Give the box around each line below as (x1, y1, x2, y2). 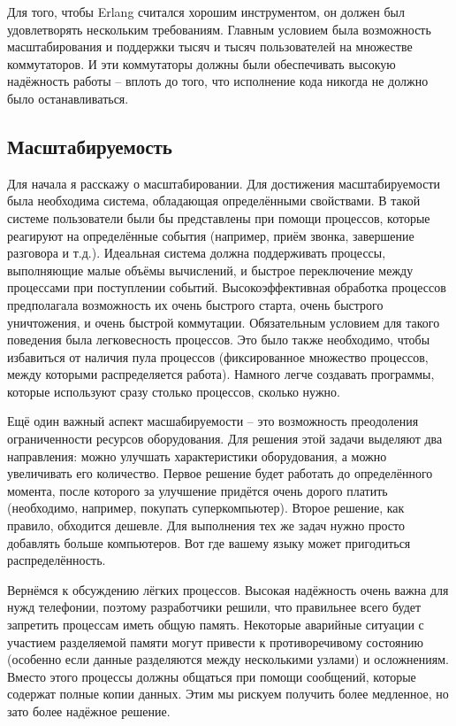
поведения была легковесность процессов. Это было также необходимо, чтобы (7, 330, 430, 349)
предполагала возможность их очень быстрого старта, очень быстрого (7, 295, 384, 313)
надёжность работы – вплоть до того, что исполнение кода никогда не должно (7, 72, 429, 90)
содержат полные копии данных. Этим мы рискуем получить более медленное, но (7, 684, 449, 703)
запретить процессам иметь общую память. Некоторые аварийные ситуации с (7, 615, 424, 634)
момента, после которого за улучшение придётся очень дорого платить (7, 481, 388, 499)
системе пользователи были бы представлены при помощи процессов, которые (7, 208, 430, 227)
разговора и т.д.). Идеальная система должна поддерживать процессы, (7, 243, 386, 262)
